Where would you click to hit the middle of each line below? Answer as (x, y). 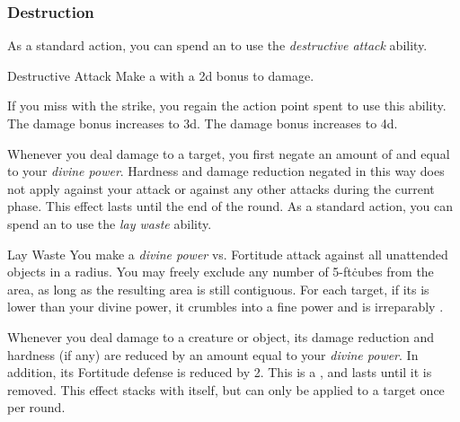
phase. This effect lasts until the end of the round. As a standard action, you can (230, 206)
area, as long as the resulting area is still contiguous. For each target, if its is (218, 289)
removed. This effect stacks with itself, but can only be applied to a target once (226, 389)
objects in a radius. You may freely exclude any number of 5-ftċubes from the (221, 272)
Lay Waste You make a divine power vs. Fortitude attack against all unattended (228, 254)
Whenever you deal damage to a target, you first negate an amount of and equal (229, 153)
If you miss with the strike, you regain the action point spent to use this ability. (227, 105)
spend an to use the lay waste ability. (110, 223)
